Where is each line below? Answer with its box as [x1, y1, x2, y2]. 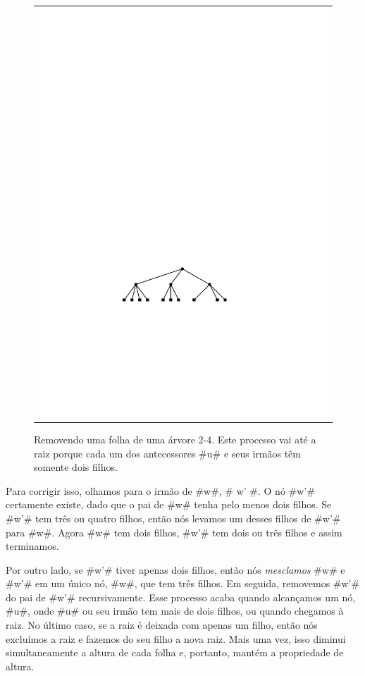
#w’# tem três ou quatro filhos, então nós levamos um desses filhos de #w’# [6, 510, 341, 525]
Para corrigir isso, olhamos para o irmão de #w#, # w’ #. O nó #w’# [6, 483, 315, 498]
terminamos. [6, 539, 59, 553]
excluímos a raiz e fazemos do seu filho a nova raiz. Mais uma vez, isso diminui [6, 631, 346, 646]
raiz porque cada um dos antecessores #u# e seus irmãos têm [34, 445, 301, 460]
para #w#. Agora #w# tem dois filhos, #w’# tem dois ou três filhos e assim [6, 524, 342, 539]
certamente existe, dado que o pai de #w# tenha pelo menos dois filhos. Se [6, 497, 332, 512]
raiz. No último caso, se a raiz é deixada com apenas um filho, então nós [6, 617, 318, 632]
